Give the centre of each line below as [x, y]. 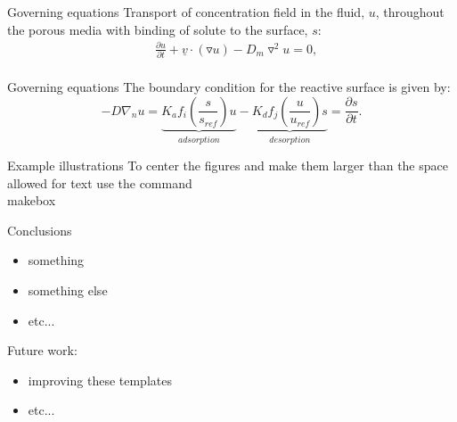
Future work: [42, 350]
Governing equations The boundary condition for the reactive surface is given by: [229, 87]
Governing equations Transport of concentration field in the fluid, [186, 12]
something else [68, 290]
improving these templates [100, 380]
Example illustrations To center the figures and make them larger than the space [228, 165]
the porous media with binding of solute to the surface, [158, 29]
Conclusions [40, 230]
